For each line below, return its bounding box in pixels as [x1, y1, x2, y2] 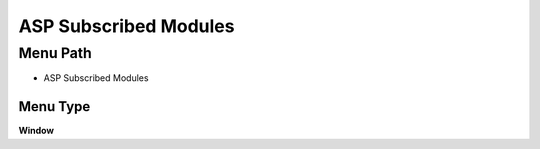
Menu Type [18, 98, 91, 115]
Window [18, 125, 55, 137]
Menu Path [18, 44, 92, 62]
